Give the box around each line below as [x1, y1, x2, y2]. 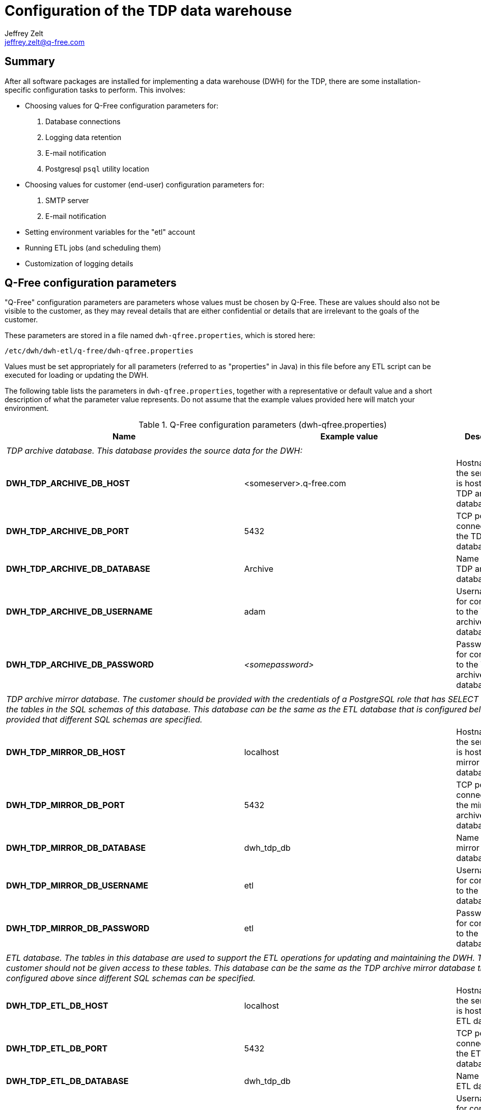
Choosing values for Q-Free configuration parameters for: [25, 101, 218, 110]
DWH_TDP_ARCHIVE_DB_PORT [6, 526, 129, 537]
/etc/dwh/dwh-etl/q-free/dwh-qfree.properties [5, 347, 193, 355]
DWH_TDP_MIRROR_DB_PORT [6, 800, 125, 811]
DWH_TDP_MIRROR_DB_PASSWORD [6, 923, 150, 934]
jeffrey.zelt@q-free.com [5, 37, 85, 46]
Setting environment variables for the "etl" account [25, 227, 195, 236]
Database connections [45, 117, 121, 126]
